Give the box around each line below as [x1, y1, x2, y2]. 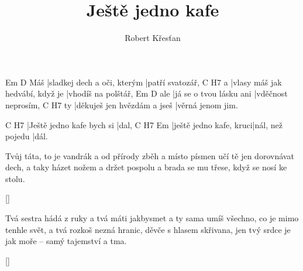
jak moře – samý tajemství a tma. [5, 235, 127, 247]
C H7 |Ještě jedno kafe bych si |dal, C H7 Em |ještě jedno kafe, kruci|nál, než [5, 118, 283, 131]
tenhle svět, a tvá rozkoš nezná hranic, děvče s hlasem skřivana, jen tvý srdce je [5, 223, 291, 235]
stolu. [5, 172, 25, 184]
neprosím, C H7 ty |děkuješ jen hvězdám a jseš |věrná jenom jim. [5, 98, 238, 111]
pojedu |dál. [5, 130, 48, 142]
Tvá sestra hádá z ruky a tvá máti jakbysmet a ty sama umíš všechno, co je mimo [5, 212, 299, 224]
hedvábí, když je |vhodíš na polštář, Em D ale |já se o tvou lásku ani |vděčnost [5, 87, 288, 100]
